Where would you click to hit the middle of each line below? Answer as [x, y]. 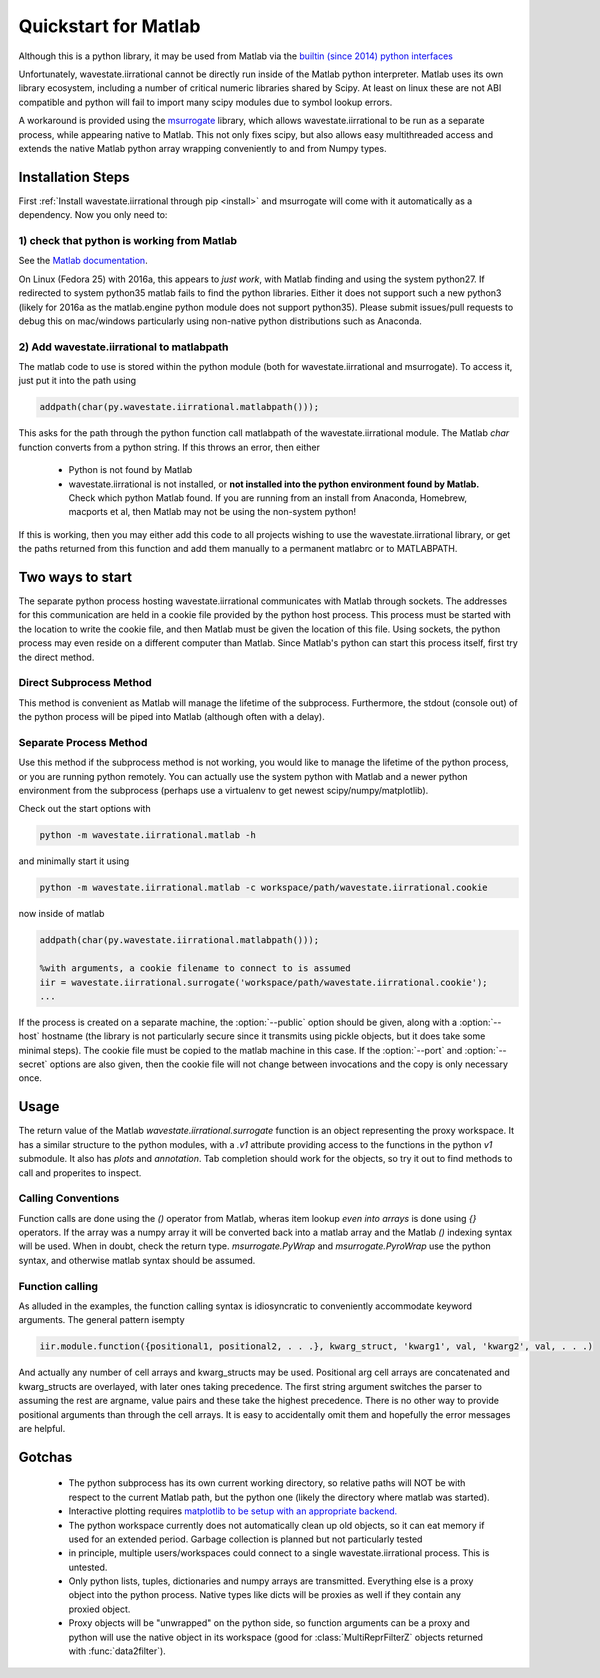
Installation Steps [74, 176]
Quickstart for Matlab [109, 26]
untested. [88, 1567]
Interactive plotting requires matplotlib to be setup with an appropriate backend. [233, 1511]
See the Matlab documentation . [83, 261]
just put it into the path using [77, 381]
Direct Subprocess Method [85, 683]
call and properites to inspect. [80, 1172]
